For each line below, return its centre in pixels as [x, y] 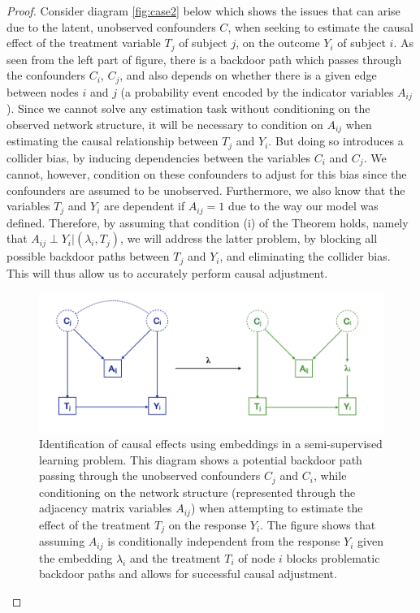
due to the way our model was [303, 206]
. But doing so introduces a [336, 141]
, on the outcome [278, 43]
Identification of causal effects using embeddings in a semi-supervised [211, 444]
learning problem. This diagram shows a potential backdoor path [201, 459]
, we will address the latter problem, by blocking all [249, 238]
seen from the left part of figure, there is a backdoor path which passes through [204, 59]
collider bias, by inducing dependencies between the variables [159, 157]
